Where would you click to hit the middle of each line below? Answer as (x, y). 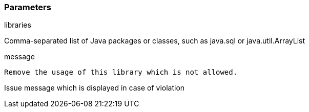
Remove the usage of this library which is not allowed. (121, 72)
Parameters (28, 7)
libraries (18, 25)
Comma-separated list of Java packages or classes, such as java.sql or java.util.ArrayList (155, 41)
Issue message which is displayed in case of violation (95, 88)
